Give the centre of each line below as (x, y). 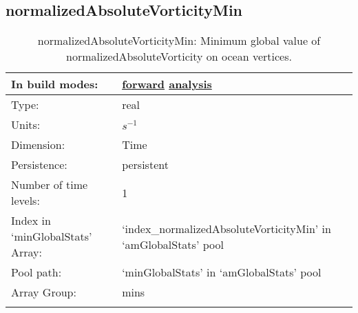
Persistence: (39, 165)
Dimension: (38, 145)
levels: (25, 201)
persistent (145, 165)
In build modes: (55, 84)
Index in (31, 221)
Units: (26, 125)
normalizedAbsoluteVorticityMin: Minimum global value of (179, 41)
